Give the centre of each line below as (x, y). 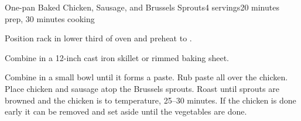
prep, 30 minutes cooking (50, 18)
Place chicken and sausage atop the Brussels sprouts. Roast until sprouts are (142, 88)
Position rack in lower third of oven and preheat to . (98, 38)
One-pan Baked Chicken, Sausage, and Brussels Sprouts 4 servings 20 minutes (142, 7)
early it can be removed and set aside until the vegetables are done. (126, 111)
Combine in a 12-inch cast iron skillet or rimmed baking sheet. (117, 57)
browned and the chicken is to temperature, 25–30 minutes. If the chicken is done (150, 100)
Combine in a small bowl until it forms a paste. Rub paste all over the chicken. (146, 77)
